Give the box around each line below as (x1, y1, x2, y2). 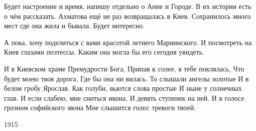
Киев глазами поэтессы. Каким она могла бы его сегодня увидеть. (4, 47, 204, 57)
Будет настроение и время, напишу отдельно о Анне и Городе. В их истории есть (4, 1, 252, 11)
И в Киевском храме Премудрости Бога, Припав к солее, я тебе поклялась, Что (4, 63, 245, 73)
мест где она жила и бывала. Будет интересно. (4, 20, 145, 31)
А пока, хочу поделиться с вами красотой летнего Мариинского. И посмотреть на (4, 37, 252, 47)
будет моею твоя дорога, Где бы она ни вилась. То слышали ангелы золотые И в (4, 73, 249, 83)
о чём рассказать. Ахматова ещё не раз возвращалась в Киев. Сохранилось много (4, 10, 251, 21)
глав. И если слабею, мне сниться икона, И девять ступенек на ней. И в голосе (4, 92, 245, 103)
